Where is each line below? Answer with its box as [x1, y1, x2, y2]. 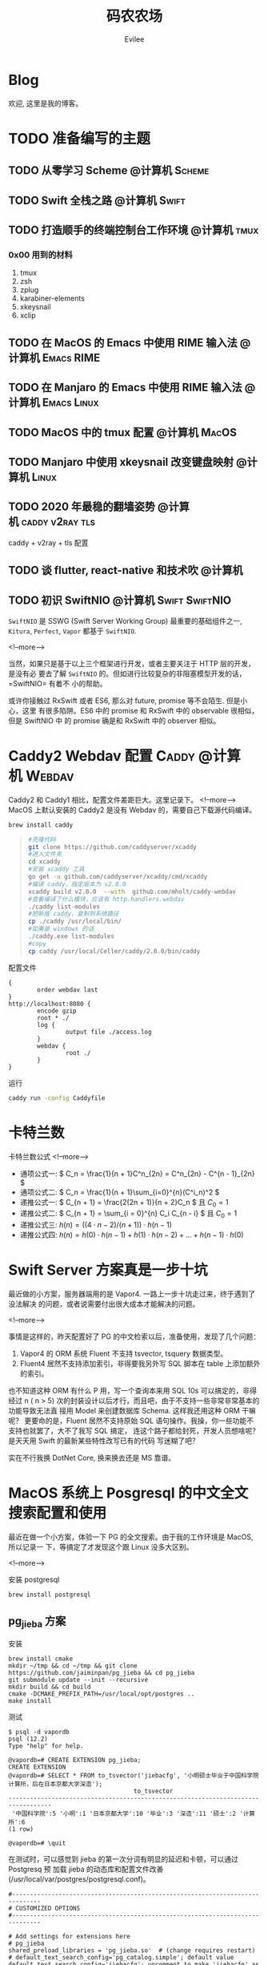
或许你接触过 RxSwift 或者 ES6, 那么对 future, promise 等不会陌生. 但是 [8, 695, 241, 706]
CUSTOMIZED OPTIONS [15, 1905, 81, 1913]
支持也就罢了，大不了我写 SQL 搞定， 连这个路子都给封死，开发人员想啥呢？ [8, 1426, 260, 1436]
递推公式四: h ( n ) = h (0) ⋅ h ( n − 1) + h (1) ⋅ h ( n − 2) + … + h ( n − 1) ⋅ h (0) [19, 1230, 244, 1239]
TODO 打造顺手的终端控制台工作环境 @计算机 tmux [8, 224, 259, 237]
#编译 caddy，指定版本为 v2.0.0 [27, 879, 126, 888]
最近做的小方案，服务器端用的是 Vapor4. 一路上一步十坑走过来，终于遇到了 [8, 1289, 256, 1299]
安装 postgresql [8, 1575, 60, 1584]
